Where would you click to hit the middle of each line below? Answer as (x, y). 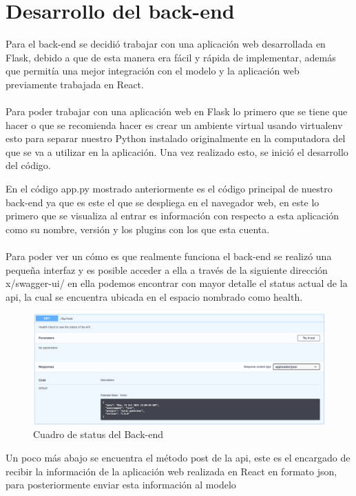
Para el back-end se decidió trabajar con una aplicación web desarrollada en (166, 44)
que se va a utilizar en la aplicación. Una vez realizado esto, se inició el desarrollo (177, 151)
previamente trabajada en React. (75, 84)
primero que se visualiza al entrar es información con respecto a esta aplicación (172, 216)
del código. (28, 165)
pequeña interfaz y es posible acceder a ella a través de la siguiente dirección (167, 269)
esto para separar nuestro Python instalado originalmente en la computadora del (176, 138)
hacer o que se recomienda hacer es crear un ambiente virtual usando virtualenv (174, 125)
